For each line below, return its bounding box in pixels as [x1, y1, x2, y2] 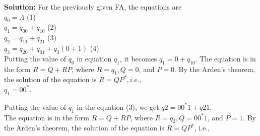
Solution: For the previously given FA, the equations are [4, 2, 182, 12]
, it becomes [119, 53, 157, 63]
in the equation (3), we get [77, 101, 159, 112]
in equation [77, 53, 112, 63]
